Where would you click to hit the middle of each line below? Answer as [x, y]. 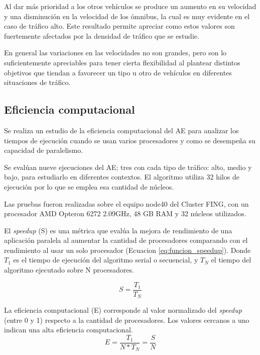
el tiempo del [231, 260]
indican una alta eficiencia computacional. [69, 330]
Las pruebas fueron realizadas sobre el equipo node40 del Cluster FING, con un [126, 203]
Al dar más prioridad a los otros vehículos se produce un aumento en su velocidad [130, 6]
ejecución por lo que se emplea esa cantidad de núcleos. [89, 186]
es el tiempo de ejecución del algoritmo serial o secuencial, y [106, 260]
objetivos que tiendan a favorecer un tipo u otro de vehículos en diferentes [118, 72]
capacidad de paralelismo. [44, 150]
